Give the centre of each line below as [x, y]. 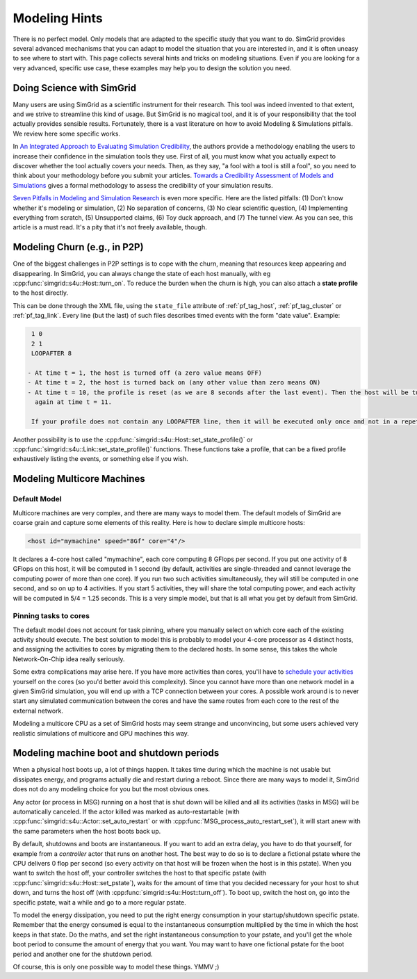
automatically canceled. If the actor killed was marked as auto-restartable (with [126, 812]
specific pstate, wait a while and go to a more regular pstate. [100, 902]
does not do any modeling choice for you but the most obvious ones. [112, 789]
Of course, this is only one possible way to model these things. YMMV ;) [116, 966]
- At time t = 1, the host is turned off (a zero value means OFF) [145, 373]
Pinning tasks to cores [51, 616]
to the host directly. [41, 293]
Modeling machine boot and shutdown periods [116, 753]
